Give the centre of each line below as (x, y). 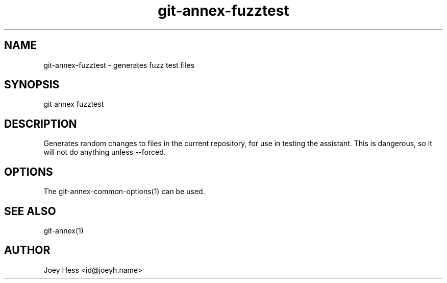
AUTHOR (27, 250)
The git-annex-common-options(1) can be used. (124, 192)
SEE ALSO (30, 211)
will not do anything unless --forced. (105, 152)
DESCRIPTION (41, 124)
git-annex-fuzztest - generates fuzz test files (119, 65)
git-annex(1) (64, 230)
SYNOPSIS (32, 85)
